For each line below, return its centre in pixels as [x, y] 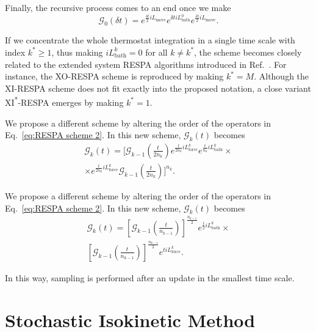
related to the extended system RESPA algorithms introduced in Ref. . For [146, 64]
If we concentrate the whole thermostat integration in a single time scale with [150, 40]
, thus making [77, 52]
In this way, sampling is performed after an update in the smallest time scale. [150, 277]
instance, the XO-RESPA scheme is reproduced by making [114, 76]
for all [156, 52]
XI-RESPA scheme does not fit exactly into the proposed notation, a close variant [158, 88]
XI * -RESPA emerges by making [64, 101]
